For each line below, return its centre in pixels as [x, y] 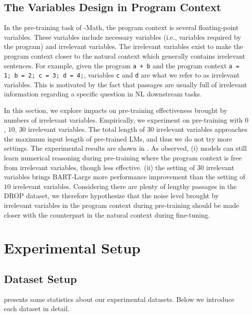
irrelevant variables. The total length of [86, 129]
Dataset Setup [41, 278]
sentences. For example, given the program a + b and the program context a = [122, 65]
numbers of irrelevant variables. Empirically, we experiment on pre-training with [123, 119]
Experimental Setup [72, 248]
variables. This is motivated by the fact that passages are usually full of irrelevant [126, 84]
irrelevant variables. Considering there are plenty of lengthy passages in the [125, 186]
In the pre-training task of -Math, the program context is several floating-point [121, 27]
